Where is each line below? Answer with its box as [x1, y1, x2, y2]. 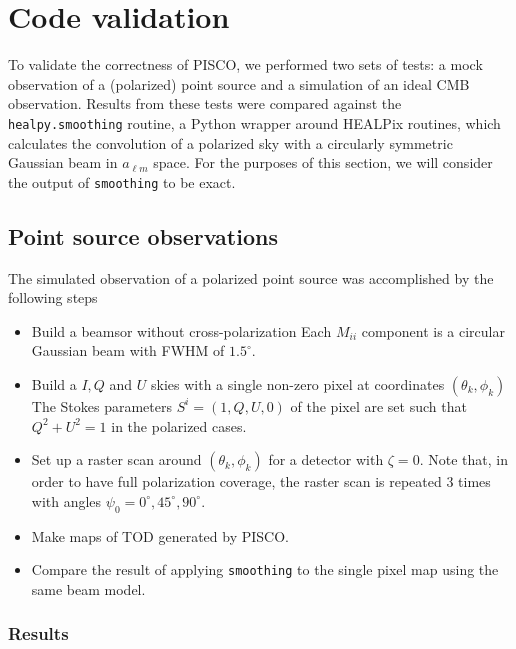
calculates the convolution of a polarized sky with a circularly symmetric [8, 132, 453, 153]
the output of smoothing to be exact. [8, 171, 236, 192]
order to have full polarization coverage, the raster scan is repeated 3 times [31, 471, 491, 492]
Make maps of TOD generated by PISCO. [31, 525, 289, 546]
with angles [31, 490, 102, 511]
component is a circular [361, 320, 505, 341]
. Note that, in [419, 449, 508, 470]
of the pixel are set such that [290, 395, 467, 416]
